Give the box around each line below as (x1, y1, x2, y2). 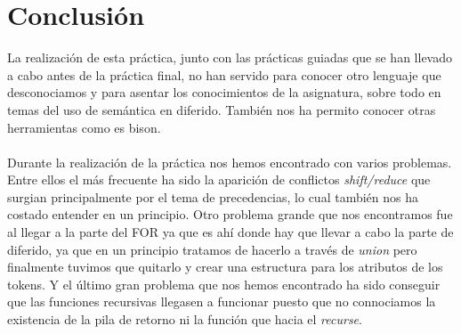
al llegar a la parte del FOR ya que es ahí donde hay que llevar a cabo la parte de (7, 223, 454, 241)
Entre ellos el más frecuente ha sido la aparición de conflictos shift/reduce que (7, 170, 431, 189)
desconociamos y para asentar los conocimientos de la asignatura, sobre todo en (7, 83, 441, 102)
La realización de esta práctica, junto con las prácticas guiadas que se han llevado (7, 48, 452, 67)
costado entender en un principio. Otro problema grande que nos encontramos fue (7, 205, 453, 224)
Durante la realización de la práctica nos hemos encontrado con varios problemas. (7, 152, 452, 171)
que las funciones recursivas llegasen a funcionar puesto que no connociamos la (7, 292, 436, 311)
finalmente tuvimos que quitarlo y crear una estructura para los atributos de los (7, 257, 443, 276)
